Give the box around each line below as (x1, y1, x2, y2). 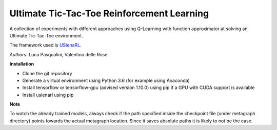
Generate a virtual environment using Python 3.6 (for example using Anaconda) (22, 77, 190, 83)
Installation (9, 61, 34, 67)
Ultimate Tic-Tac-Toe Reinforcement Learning (9, 8, 209, 19)
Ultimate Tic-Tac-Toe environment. (9, 32, 83, 38)
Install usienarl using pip (22, 92, 74, 98)
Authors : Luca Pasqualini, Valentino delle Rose (9, 51, 108, 57)
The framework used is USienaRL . (9, 42, 82, 48)
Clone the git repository (22, 70, 72, 76)
